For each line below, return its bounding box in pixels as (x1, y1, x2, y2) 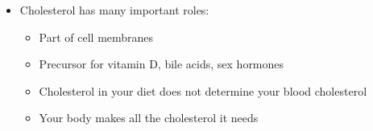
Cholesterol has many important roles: (19, 2, 209, 18)
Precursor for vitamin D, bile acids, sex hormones (39, 55, 284, 72)
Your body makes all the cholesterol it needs (39, 109, 259, 126)
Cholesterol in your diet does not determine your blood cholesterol (39, 82, 367, 99)
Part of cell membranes (39, 28, 154, 45)
